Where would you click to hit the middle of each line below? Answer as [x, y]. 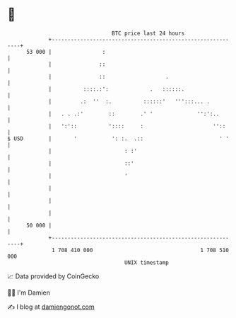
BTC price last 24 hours [148, 33]
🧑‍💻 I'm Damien [29, 293]
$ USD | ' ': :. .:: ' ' [118, 138]
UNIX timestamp [147, 262]
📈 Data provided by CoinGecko [53, 276]
